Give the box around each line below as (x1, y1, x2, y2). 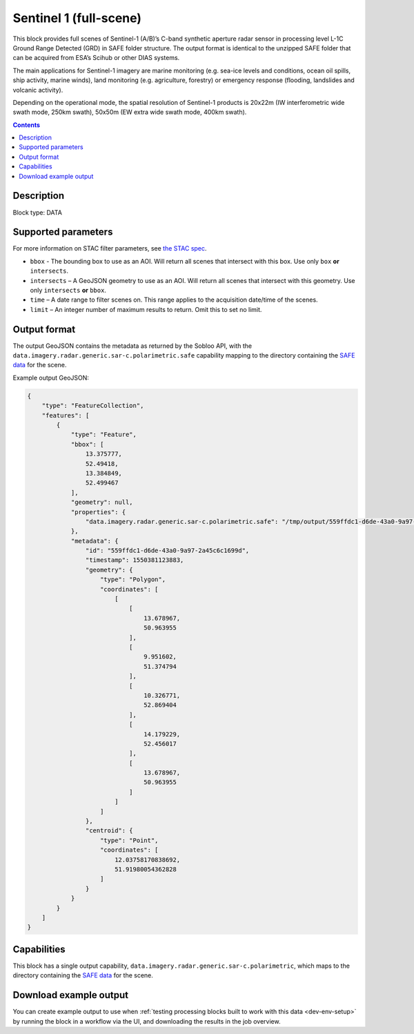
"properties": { (70, 508, 126, 516)
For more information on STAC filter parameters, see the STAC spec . (12, 244, 207, 253)
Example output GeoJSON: (12, 373, 90, 382)
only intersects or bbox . (30, 286, 107, 294)
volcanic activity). (12, 86, 63, 94)
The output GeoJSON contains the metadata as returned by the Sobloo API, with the (12, 342, 252, 350)
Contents (12, 121, 41, 129)
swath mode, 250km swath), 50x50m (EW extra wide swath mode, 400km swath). (12, 108, 247, 117)
